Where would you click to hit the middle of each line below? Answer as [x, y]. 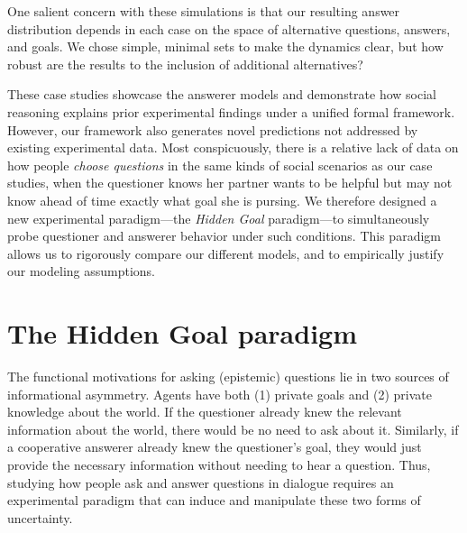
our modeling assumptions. [82, 271]
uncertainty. [40, 517]
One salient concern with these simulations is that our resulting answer [204, 11]
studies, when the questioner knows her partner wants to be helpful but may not [230, 183]
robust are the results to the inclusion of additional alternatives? [185, 64]
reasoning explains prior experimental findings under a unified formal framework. [231, 111]
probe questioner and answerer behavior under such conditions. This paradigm [224, 236]
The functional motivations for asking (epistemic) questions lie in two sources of [228, 377]
